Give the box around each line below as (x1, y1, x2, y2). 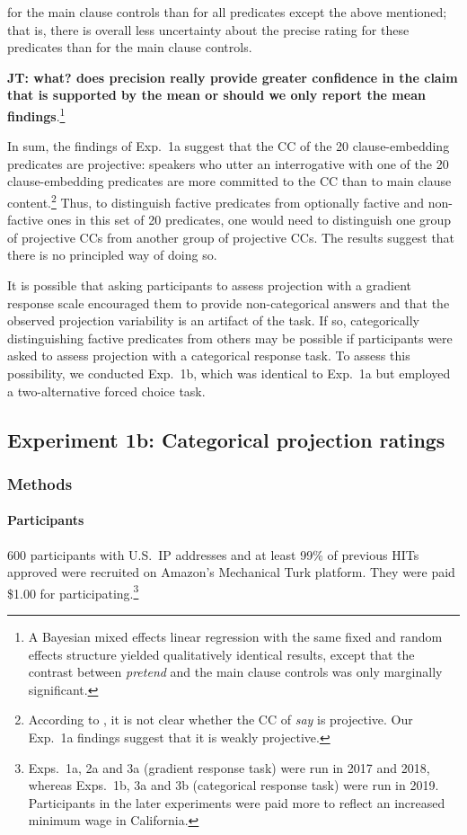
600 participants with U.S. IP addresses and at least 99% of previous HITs (7, 545, 419, 564)
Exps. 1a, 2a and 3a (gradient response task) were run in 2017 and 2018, (28, 758, 430, 777)
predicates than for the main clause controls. (7, 38, 252, 57)
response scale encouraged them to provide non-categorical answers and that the (7, 293, 450, 312)
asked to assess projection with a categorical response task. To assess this (7, 346, 410, 365)
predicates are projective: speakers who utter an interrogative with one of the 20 (7, 154, 449, 173)
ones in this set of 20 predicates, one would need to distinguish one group (47, 210, 452, 229)
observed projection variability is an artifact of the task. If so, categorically (7, 311, 420, 330)
